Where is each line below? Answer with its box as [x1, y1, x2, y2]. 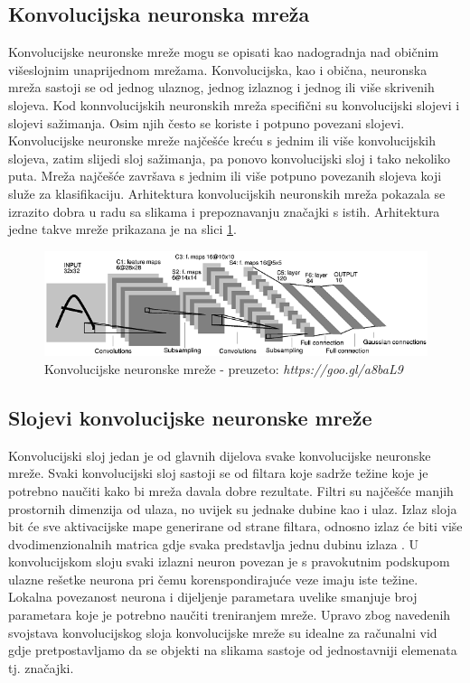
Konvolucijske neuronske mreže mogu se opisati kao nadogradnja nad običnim [8, 42, 439, 61]
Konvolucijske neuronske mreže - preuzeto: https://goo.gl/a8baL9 [44, 359, 403, 378]
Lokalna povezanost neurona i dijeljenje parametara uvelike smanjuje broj [8, 587, 418, 606]
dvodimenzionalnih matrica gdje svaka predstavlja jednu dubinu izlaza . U [8, 534, 419, 553]
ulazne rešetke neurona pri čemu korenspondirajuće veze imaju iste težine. [8, 569, 418, 588]
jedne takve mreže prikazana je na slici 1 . [8, 220, 237, 239]
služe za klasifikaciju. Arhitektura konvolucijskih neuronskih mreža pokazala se [8, 183, 446, 202]
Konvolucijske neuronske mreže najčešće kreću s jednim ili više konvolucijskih [8, 131, 437, 150]
